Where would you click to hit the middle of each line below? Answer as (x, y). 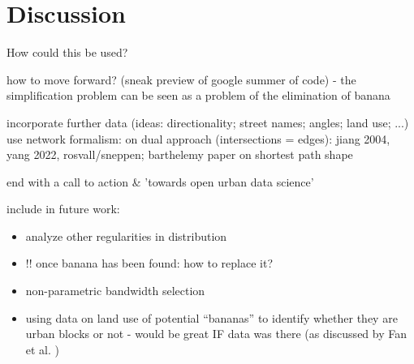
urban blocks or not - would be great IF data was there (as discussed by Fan (216, 334)
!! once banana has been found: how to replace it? (149, 263)
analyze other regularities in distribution (126, 236)
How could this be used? (67, 52)
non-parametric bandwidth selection (115, 291)
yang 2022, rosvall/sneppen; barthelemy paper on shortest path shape (180, 154)
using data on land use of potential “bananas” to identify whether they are (211, 317)
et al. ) (43, 349)
